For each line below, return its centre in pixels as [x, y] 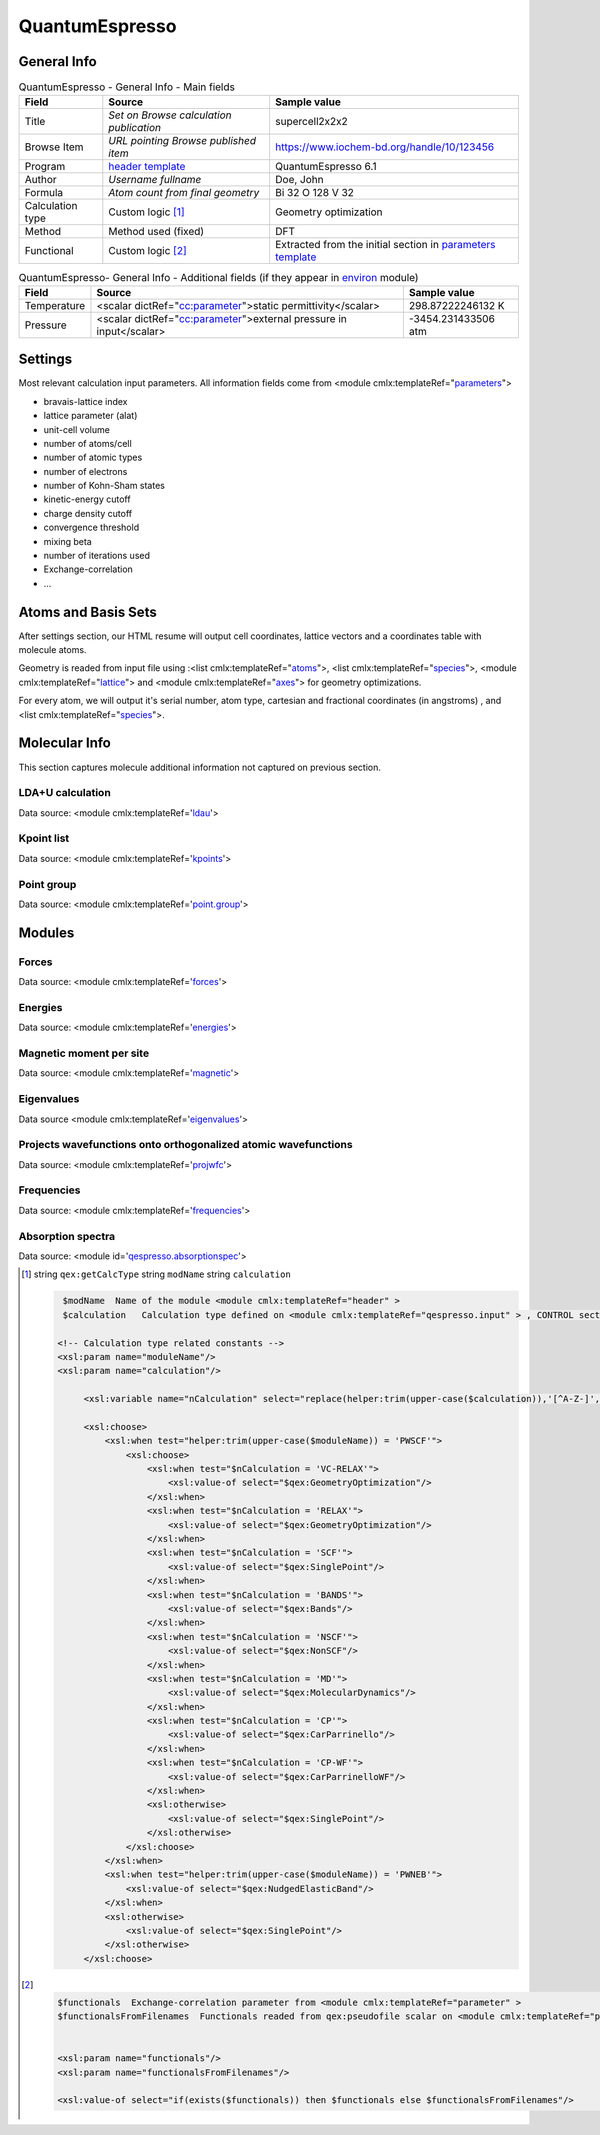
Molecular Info [65, 743]
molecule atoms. [52, 650]
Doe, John [299, 180]
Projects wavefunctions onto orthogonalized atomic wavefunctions [186, 1145]
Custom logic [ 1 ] [146, 212]
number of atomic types [93, 457]
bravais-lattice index [86, 401]
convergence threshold [91, 527]
